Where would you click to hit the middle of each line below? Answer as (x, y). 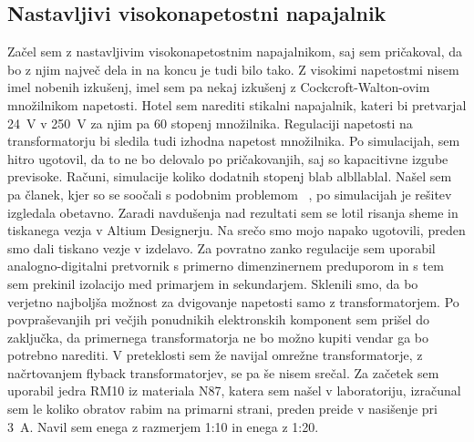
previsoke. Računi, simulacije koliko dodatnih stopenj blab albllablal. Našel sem (230, 176)
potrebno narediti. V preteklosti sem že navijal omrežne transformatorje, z (215, 355)
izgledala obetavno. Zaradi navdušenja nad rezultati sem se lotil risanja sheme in (233, 212)
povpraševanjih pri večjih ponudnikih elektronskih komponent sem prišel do (218, 319)
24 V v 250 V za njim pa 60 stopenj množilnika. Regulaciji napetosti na (210, 123)
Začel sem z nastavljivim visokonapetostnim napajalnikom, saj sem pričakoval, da (235, 51)
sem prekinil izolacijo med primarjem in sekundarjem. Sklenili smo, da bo (213, 283)
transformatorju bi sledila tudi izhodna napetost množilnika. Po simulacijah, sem (234, 141)
